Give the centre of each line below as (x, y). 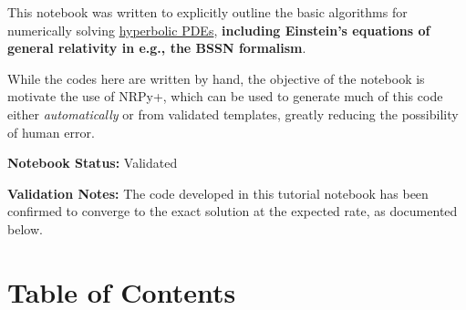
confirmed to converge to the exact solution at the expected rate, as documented (233, 211)
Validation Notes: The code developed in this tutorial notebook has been (218, 193)
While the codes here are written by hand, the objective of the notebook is (216, 78)
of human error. (51, 132)
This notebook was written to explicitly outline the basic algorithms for (207, 12)
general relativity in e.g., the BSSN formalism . (157, 48)
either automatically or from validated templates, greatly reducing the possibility (233, 114)
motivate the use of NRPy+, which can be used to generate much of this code (225, 96)
